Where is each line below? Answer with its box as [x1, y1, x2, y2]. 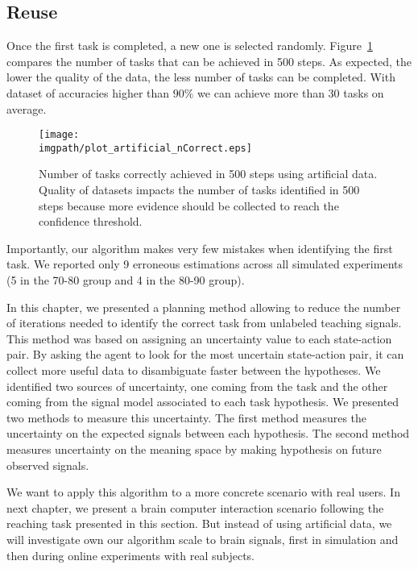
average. [6, 100, 47, 117]
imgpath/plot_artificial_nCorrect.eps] [39, 142, 252, 154]
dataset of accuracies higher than [6, 84, 170, 101]
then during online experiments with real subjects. [6, 546, 255, 563]
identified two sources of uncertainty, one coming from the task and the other [6, 377, 388, 394]
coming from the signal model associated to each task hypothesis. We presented [6, 393, 399, 410]
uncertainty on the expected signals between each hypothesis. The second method [6, 425, 410, 442]
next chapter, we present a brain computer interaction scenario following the [6, 499, 384, 516]
